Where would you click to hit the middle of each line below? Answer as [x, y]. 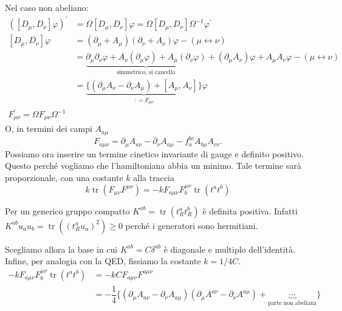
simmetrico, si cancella [146, 73]
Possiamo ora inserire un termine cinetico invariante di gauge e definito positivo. [154, 153]
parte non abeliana [292, 303]
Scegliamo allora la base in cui [61, 249]
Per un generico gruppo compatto [67, 210]
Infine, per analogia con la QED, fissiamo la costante [103, 261]
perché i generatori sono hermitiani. [192, 225]
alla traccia [154, 178]
